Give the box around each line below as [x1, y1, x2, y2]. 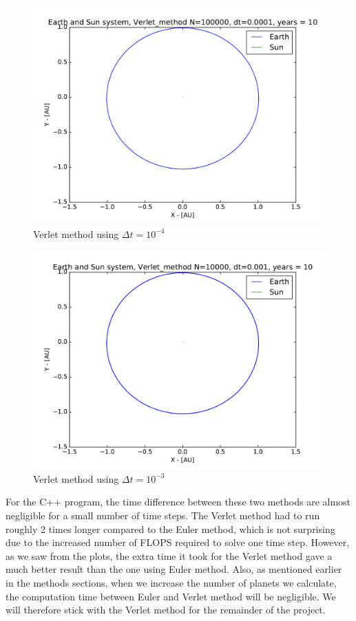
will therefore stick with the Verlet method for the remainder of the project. [6, 602, 326, 617]
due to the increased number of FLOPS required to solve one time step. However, [6, 535, 350, 549]
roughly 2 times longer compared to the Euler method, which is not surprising [6, 521, 335, 536]
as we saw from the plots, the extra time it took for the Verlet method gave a [6, 548, 333, 563]
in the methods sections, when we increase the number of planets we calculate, [6, 575, 337, 589]
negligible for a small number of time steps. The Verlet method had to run [6, 508, 320, 522]
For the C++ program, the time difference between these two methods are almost [6, 494, 351, 509]
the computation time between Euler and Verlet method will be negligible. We [6, 589, 336, 603]
